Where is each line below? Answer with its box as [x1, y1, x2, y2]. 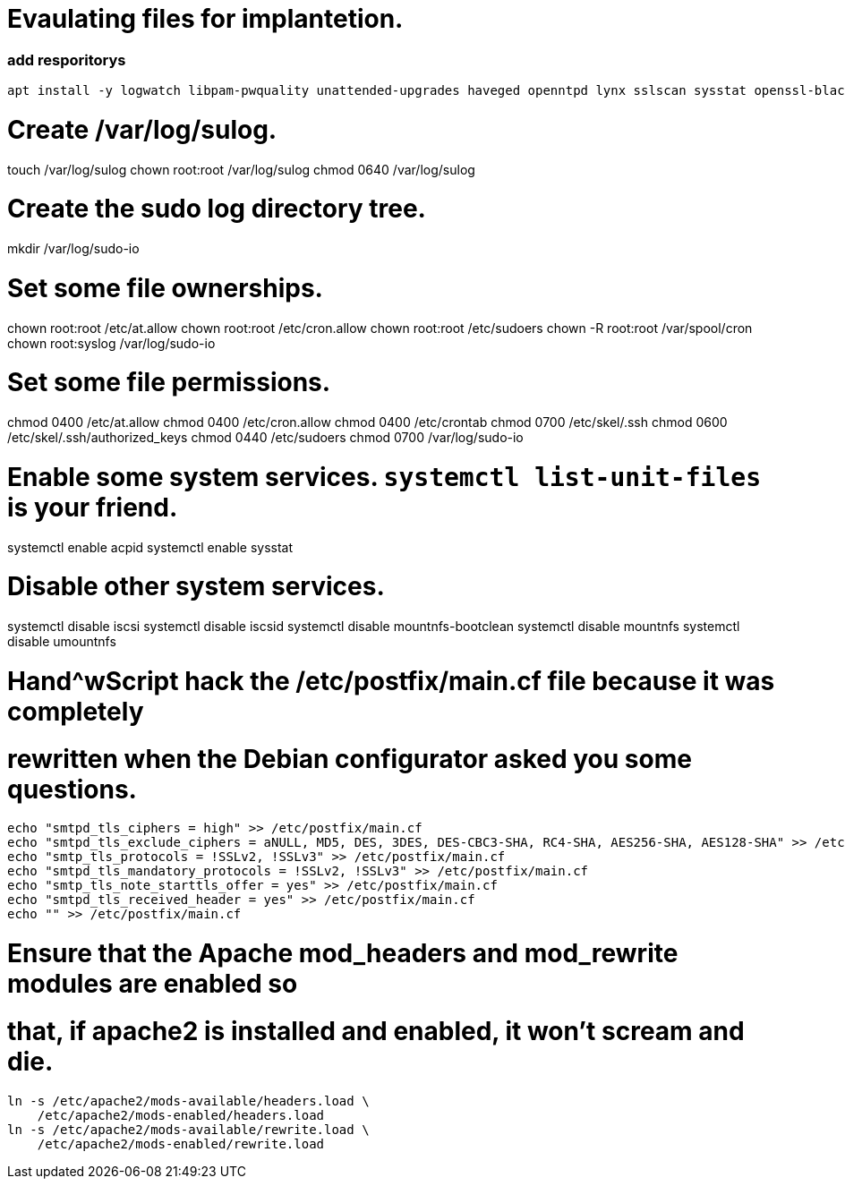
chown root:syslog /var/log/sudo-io [7, 335, 216, 351]
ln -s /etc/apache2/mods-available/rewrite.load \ [7, 1122, 370, 1137]
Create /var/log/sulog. [7, 114, 277, 145]
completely [7, 695, 144, 727]
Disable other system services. [7, 571, 385, 602]
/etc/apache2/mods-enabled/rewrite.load [37, 1136, 325, 1151]
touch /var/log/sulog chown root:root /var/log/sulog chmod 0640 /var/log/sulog [7, 161, 475, 177]
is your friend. [7, 491, 178, 523]
